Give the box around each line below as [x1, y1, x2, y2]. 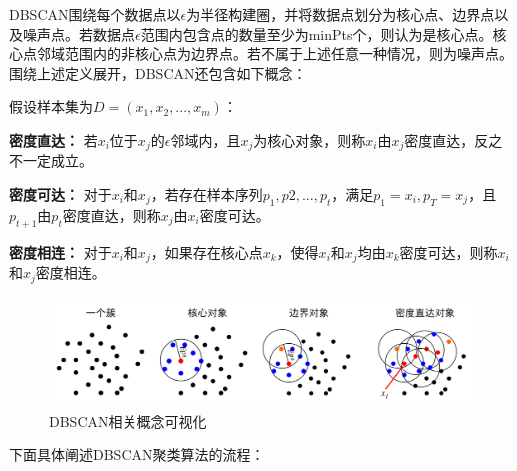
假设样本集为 [9, 96, 93, 117]
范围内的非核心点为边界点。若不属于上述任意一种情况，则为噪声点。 [64, 43, 513, 64]
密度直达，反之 [404, 129, 503, 150]
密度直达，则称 [62, 204, 161, 225]
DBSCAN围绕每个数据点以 [9, 4, 181, 24]
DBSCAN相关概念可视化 [49, 410, 207, 431]
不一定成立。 [9, 150, 93, 171]
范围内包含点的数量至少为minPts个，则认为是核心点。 [140, 23, 493, 44]
